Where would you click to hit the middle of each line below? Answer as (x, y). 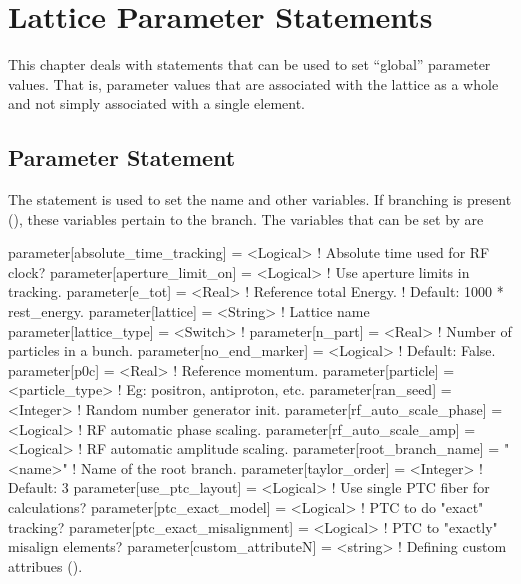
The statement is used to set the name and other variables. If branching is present (260, 199)
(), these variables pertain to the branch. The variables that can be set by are (246, 218)
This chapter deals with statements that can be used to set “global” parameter (249, 64)
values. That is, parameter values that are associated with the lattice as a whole (253, 83)
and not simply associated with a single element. (157, 103)
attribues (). (45, 565)
